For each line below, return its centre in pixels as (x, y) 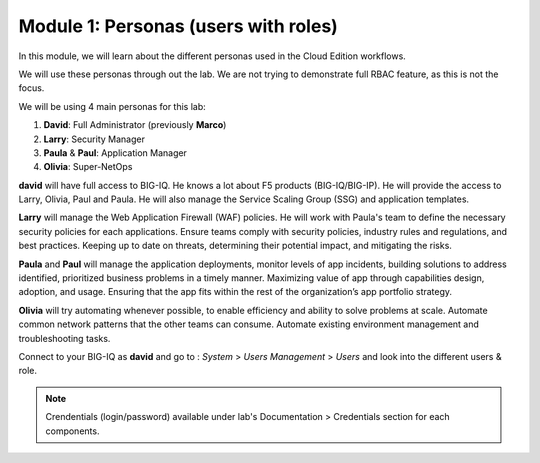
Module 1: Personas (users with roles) (178, 26)
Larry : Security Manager (94, 139)
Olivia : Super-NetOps (88, 167)
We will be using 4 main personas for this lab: (112, 106)
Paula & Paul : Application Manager (115, 152)
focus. (31, 88)
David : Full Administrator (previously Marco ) (135, 125)
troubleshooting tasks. (64, 338)
